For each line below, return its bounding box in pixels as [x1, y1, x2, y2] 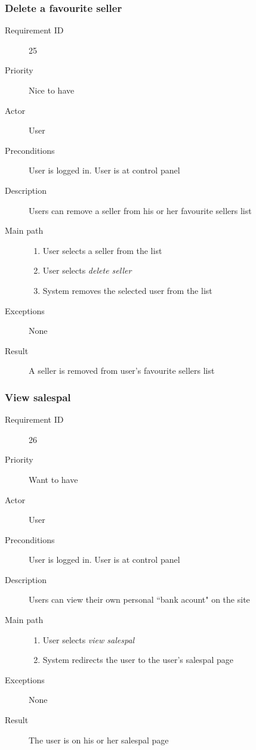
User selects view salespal [42, 633, 135, 646]
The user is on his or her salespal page [29, 733, 169, 746]
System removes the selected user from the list [42, 284, 212, 296]
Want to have [29, 473, 78, 485]
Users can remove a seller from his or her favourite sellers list [29, 204, 252, 216]
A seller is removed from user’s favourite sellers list [29, 364, 215, 377]
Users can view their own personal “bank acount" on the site [29, 593, 250, 606]
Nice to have [29, 84, 75, 96]
